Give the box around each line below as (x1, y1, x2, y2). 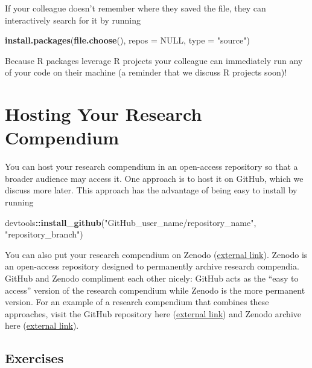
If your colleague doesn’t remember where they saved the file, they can (5, 2, 266, 14)
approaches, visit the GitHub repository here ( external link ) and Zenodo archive (5, 307, 302, 320)
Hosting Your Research (5, 102, 202, 126)
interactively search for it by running (5, 13, 141, 26)
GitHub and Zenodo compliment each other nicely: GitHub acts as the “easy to (5, 272, 299, 285)
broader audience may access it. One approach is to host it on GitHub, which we (5, 172, 304, 184)
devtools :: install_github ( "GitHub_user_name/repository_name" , (5, 216, 256, 228)
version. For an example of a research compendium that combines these (5, 295, 269, 308)
